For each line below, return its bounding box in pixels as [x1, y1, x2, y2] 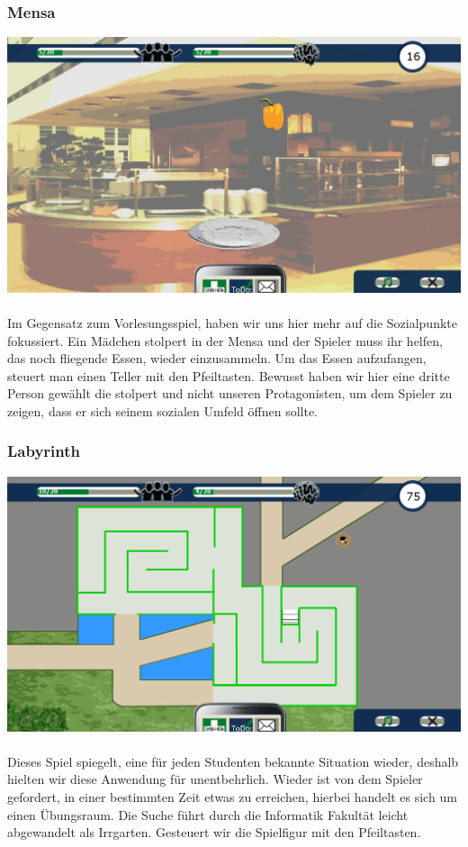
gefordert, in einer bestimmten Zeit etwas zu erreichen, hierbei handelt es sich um [7, 788, 457, 806]
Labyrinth [7, 440, 80, 462]
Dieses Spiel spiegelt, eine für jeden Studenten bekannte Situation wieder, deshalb [7, 751, 459, 770]
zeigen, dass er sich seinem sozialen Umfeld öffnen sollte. [7, 401, 318, 420]
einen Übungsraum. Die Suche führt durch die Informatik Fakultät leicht [7, 805, 409, 824]
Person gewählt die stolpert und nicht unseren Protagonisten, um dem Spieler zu [7, 384, 453, 403]
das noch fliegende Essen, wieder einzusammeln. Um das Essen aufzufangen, [7, 349, 427, 368]
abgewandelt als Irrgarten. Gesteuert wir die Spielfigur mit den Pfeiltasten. [7, 823, 421, 842]
